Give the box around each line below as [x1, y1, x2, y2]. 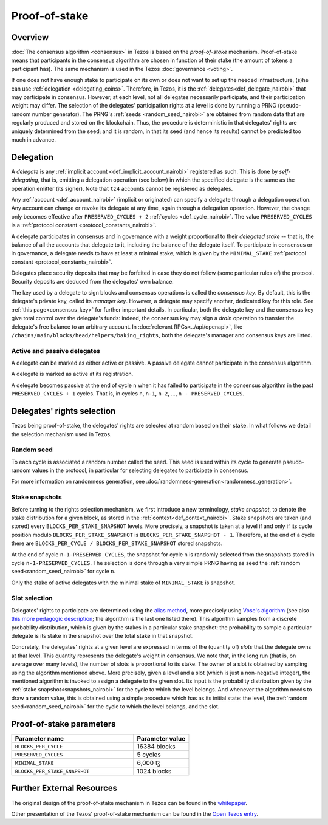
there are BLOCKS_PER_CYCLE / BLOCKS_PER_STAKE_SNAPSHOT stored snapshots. [11, 539, 223, 547]
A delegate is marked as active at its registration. [11, 371, 134, 378]
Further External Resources [11, 783, 118, 793]
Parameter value [137, 734, 186, 743]
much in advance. [11, 135, 56, 143]
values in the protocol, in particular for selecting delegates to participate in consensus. [32, 467, 249, 474]
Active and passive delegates [11, 346, 100, 355]
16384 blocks [137, 742, 176, 751]
